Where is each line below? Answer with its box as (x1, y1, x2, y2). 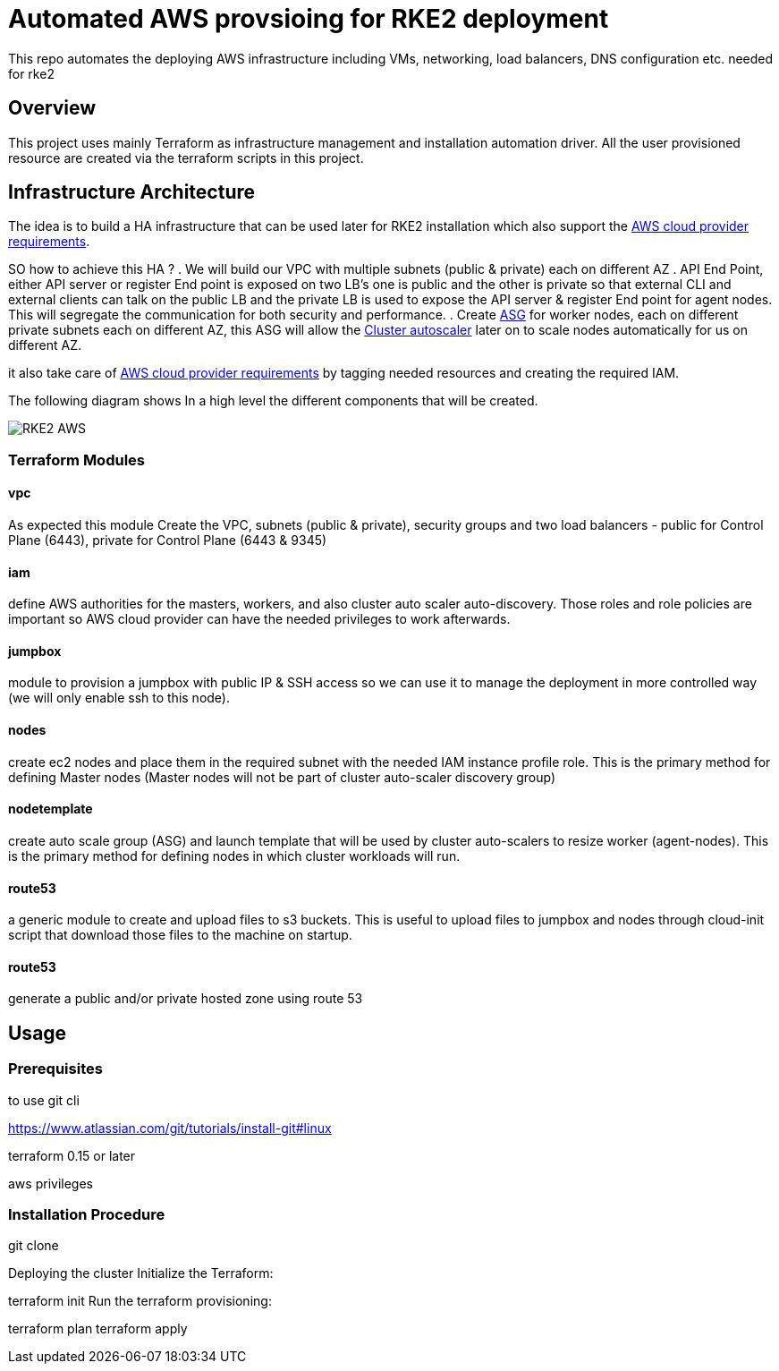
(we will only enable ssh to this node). (8, 690, 230, 706)
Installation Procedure (8, 1205, 165, 1223)
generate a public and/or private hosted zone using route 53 (8, 991, 363, 1007)
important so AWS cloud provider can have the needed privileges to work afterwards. (8, 611, 511, 627)
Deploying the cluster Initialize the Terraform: (8, 1265, 274, 1282)
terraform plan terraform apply (8, 1321, 188, 1337)
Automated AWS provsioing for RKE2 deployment (8, 4, 609, 34)
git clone (8, 1238, 59, 1254)
